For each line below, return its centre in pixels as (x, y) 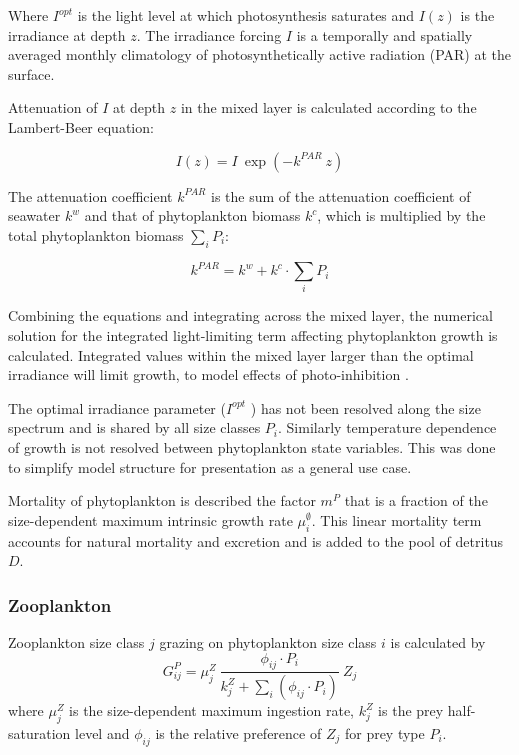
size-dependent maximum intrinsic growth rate (150, 519)
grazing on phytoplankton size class (268, 641)
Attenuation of (53, 107)
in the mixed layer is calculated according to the (328, 107)
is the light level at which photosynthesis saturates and (246, 15)
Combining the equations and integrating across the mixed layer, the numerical (250, 315)
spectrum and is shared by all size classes (134, 427)
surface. (31, 73)
